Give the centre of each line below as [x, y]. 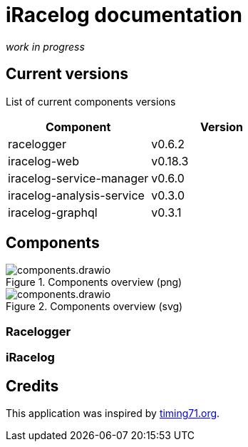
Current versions [67, 74]
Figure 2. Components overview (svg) [94, 307]
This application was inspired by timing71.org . [113, 413]
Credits [32, 386]
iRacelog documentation [124, 15]
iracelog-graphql [53, 212]
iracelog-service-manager [78, 178]
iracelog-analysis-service [76, 195]
